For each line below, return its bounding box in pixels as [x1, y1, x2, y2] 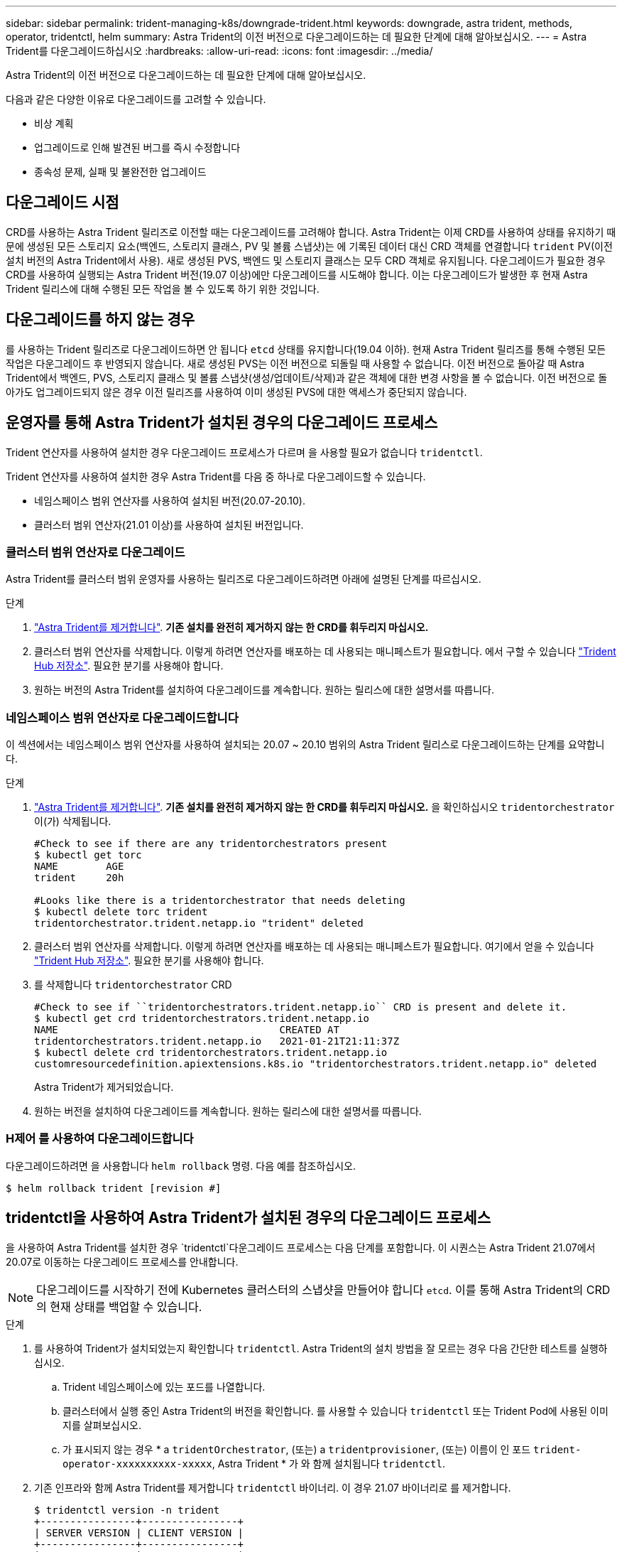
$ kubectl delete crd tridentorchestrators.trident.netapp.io [34, 1047, 388, 1059]
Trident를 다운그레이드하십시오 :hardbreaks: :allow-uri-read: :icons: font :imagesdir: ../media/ [6, 45, 433, 57]
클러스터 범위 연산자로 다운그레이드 [6, 544, 185, 559]
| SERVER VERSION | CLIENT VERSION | [34, 1526, 244, 1538]
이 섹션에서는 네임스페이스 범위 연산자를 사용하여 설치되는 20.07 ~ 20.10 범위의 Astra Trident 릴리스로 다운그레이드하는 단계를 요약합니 [6, 738, 605, 751]
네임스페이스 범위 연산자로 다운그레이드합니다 [6, 710, 239, 725]
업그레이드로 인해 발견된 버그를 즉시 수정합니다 [34, 141, 241, 153]
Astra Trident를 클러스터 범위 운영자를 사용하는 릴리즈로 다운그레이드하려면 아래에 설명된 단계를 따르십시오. [6, 573, 481, 586]
